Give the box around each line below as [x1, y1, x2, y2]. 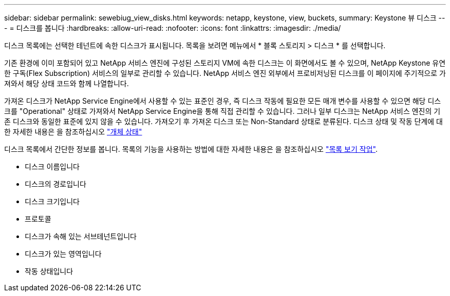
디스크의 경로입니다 [25, 180, 86, 188]
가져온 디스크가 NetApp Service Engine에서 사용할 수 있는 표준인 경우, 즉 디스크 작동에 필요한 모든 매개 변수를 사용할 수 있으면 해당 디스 [4, 96, 441, 105]
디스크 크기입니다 [25, 197, 80, 206]
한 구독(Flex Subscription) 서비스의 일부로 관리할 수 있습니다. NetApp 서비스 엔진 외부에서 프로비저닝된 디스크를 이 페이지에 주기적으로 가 [4, 69, 446, 77]
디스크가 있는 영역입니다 [25, 249, 102, 258]
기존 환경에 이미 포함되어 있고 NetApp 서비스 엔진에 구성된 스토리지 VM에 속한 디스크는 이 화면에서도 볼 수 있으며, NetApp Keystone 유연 [4, 58, 446, 67]
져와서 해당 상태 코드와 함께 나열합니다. [4, 79, 129, 88]
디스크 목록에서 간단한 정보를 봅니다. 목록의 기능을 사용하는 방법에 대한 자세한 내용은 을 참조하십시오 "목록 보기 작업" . [4, 145, 378, 153]
